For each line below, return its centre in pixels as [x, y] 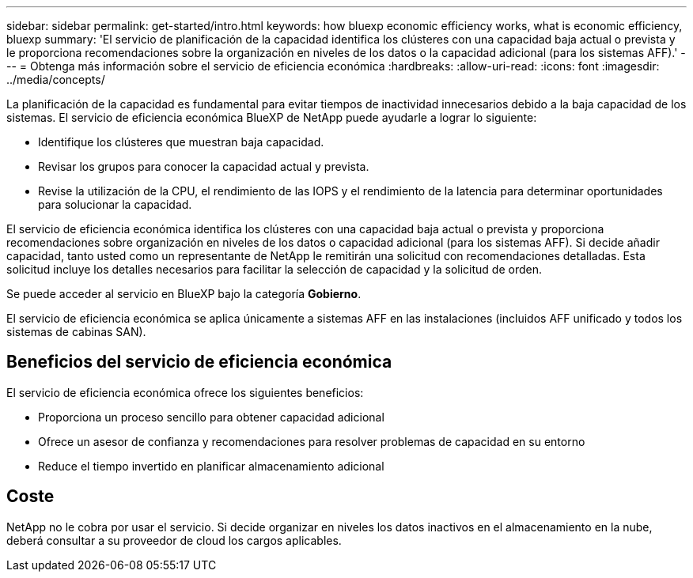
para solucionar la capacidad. [115, 204]
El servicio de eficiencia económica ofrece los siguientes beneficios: [185, 392]
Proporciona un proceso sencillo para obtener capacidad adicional [211, 417]
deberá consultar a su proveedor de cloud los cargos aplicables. [174, 540]
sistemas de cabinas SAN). [76, 332]
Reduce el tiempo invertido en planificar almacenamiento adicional [211, 466]
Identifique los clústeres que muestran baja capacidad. [181, 142]
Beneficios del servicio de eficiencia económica [199, 362]
